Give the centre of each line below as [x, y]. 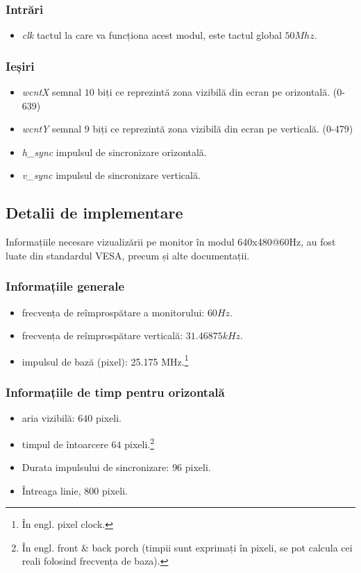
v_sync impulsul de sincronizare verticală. [111, 175]
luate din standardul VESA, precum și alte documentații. [128, 255]
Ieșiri [20, 66]
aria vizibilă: [48, 418]
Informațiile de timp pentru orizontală [115, 392]
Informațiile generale [65, 286]
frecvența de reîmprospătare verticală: [102, 335]
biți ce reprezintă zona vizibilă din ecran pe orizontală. [214, 92]
